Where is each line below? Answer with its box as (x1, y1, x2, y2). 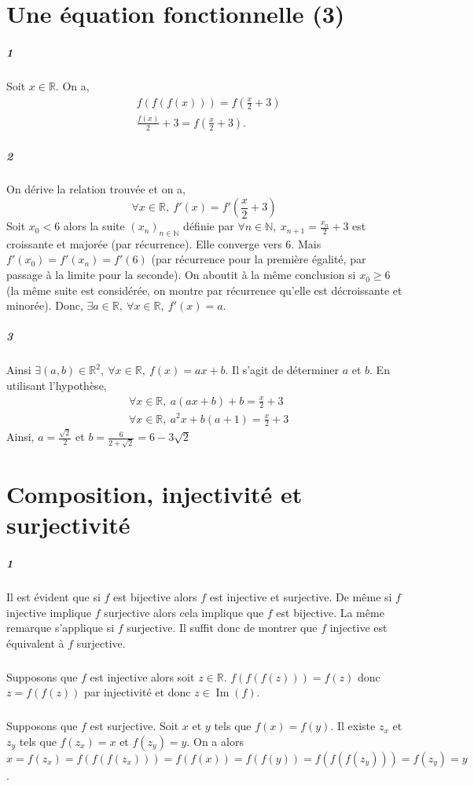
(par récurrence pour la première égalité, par (151, 251, 366, 267)
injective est (329, 619, 388, 636)
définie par (183, 218, 234, 234)
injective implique (6, 604, 92, 620)
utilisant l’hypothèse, (6, 376, 107, 393)
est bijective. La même (276, 604, 384, 620)
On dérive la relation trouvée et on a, (6, 181, 186, 197)
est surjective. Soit (90, 718, 179, 734)
